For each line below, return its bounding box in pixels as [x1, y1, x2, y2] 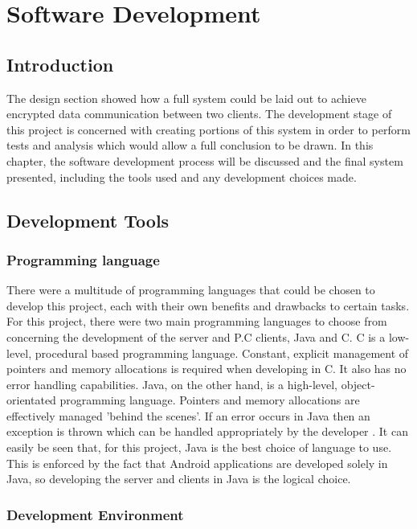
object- [341, 375, 375, 392]
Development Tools [6, 207, 170, 232]
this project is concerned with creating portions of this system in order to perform [6, 121, 411, 137]
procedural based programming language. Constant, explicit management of [35, 344, 409, 361]
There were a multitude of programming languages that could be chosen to [6, 281, 375, 298]
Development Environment [6, 504, 184, 524]
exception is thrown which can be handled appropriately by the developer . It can [6, 423, 408, 440]
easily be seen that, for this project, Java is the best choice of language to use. [6, 439, 392, 456]
